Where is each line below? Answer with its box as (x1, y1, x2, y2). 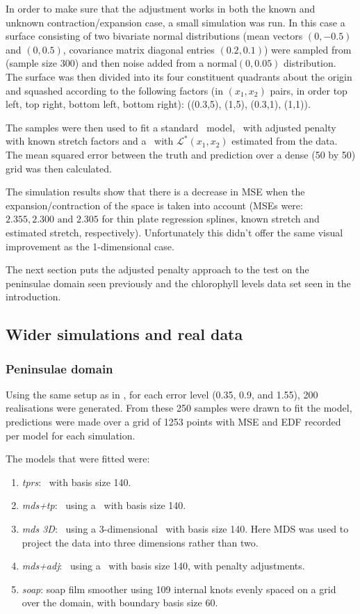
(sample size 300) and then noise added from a (6, 56, 204, 70)
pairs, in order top (270, 83, 347, 97)
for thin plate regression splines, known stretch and (101, 211, 320, 226)
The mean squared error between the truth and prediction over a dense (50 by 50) (6, 147, 356, 161)
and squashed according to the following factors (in (6, 83, 223, 97)
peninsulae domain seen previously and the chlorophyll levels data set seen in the (6, 275, 351, 290)
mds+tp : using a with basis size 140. (22, 498, 186, 512)
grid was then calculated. (6, 161, 112, 175)
